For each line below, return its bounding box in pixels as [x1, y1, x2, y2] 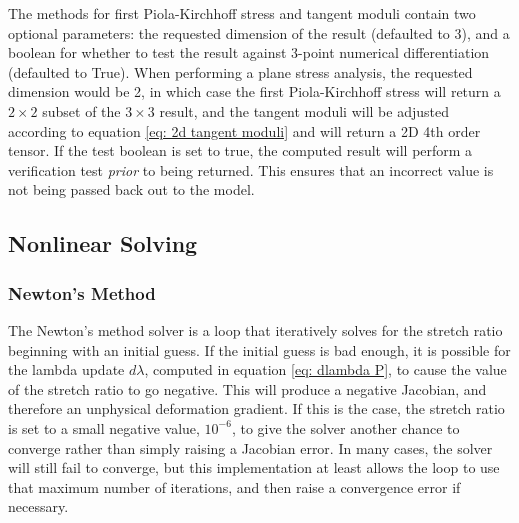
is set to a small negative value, [8, 417, 200, 438]
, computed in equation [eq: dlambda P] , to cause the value [144, 359, 507, 380]
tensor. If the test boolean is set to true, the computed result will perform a [8, 140, 473, 161]
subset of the [42, 100, 121, 121]
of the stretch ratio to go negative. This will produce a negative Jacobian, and [8, 378, 487, 399]
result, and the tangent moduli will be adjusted [159, 100, 449, 121]
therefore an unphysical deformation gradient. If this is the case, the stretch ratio [8, 398, 505, 419]
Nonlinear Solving [8, 228, 198, 259]
